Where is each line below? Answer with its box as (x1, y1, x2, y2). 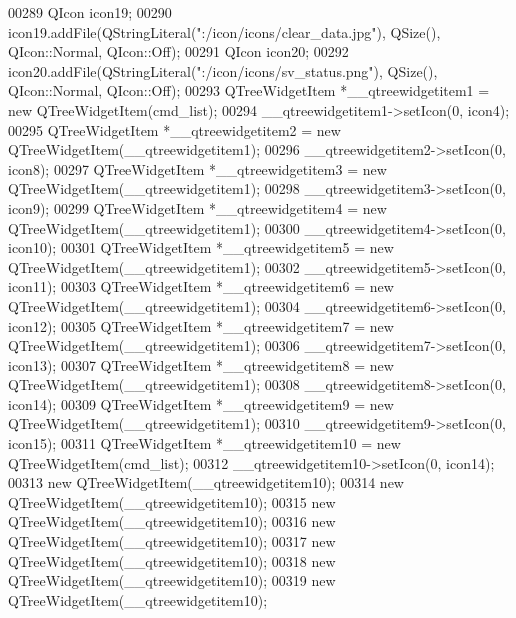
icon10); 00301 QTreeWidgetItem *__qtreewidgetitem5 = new (8, 237, 394, 258)
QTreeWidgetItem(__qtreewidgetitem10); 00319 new (8, 570, 336, 591)
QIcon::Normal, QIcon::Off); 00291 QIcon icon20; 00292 (8, 41, 349, 62)
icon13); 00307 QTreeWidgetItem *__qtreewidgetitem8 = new (8, 354, 394, 375)
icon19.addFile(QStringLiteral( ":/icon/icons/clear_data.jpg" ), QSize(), (8, 21, 441, 42)
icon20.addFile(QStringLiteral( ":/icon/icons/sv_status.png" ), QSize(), (8, 60, 438, 81)
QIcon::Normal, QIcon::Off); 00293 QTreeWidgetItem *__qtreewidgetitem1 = (8, 80, 490, 101)
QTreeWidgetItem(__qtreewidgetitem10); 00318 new (8, 550, 336, 571)
